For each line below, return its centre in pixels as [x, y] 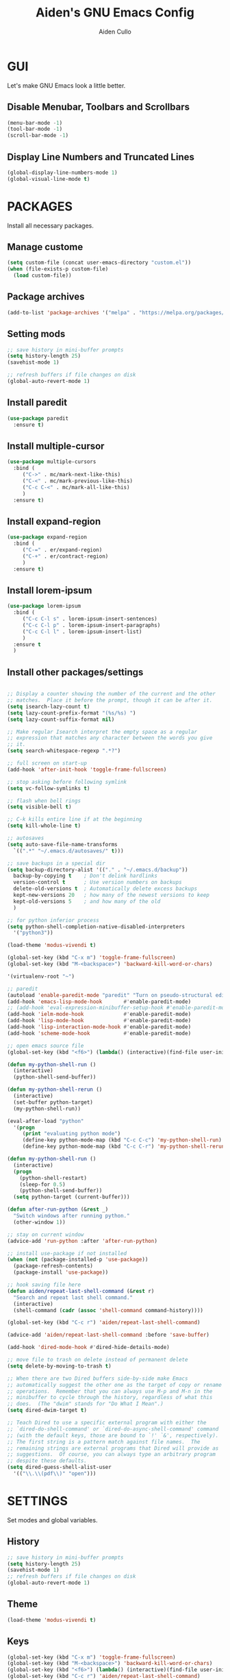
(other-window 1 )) [40, 1222]
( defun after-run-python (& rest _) [58, 1210]
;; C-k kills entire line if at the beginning [75, 819]
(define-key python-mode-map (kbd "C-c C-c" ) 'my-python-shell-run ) [122, 1140]
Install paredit [37, 403]
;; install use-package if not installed [67, 1253]
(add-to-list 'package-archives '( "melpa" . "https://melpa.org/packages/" [117, 312]
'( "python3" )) [33, 933]
